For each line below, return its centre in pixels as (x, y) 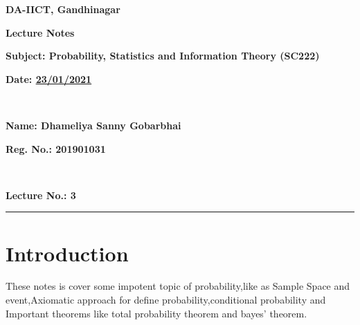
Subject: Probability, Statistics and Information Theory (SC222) (163, 56)
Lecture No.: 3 (41, 195)
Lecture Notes (40, 32)
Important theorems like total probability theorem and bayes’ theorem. (156, 313)
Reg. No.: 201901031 (56, 148)
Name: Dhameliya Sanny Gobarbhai (93, 125)
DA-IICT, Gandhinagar (63, 9)
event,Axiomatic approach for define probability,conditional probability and (166, 300)
